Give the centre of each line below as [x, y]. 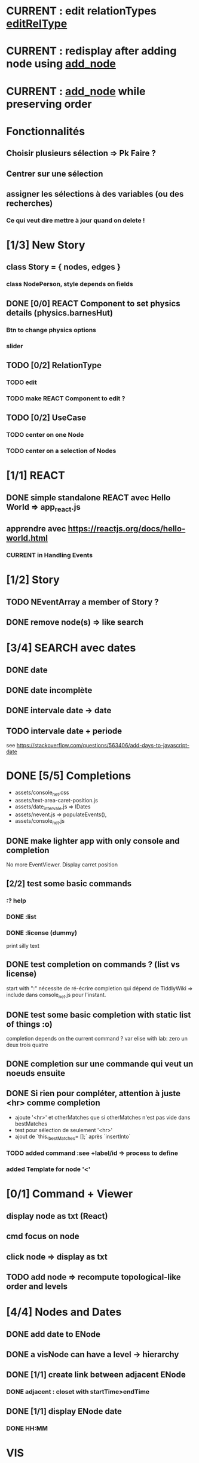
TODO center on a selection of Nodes [61, 451]
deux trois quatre [27, 1045]
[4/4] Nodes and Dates [64, 1312]
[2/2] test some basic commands [69, 883]
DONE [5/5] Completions [69, 776]
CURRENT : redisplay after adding [91, 51]
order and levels [37, 1286]
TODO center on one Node [45, 435]
